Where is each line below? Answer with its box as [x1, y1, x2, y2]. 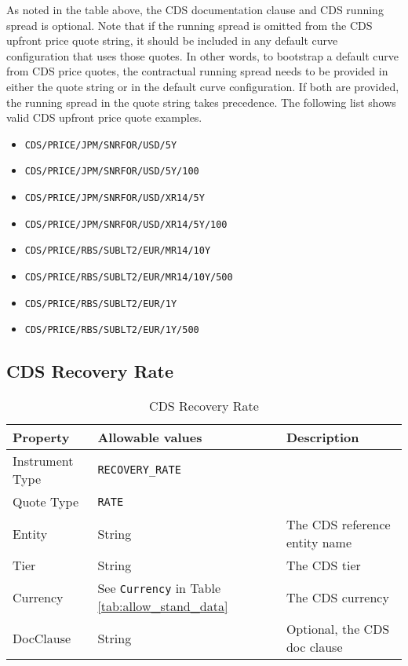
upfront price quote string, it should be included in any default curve [6, 32, 338, 49]
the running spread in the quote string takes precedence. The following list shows [6, 93, 396, 110]
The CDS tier [286, 556, 361, 575]
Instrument [13, 452, 74, 470]
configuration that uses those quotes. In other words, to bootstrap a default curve [6, 47, 399, 64]
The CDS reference [286, 515, 391, 534]
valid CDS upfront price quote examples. [6, 109, 202, 126]
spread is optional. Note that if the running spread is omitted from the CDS [6, 16, 373, 33]
